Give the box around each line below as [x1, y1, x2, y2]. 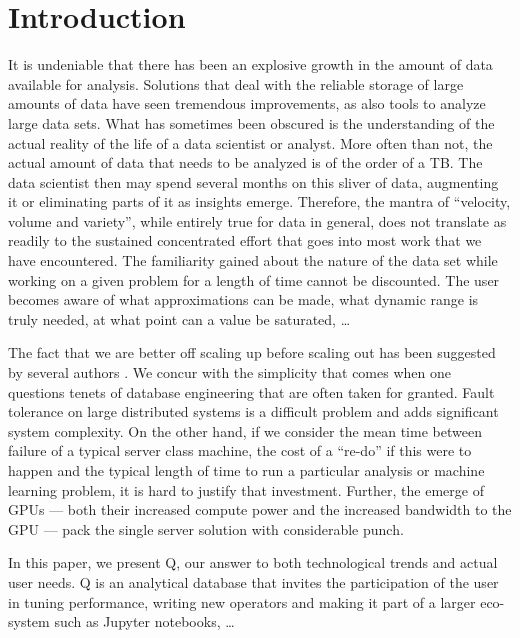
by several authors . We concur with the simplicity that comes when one [8, 362, 451, 383]
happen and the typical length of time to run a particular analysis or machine [8, 460, 485, 480]
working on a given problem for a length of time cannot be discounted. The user [8, 269, 500, 290]
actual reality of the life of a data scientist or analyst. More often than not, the [8, 132, 493, 153]
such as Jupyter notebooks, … [54, 611, 235, 632]
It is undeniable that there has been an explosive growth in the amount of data [8, 54, 493, 75]
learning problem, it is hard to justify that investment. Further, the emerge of [8, 479, 484, 500]
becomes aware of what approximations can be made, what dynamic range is [8, 289, 479, 310]
